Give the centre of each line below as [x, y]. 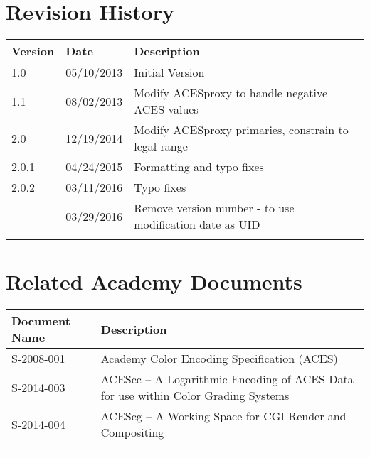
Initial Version [169, 72]
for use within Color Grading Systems [195, 396]
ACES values [166, 109]
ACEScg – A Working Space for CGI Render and [223, 416]
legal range [161, 146]
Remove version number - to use [214, 208]
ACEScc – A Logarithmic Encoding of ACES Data [227, 379]
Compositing [132, 432]
